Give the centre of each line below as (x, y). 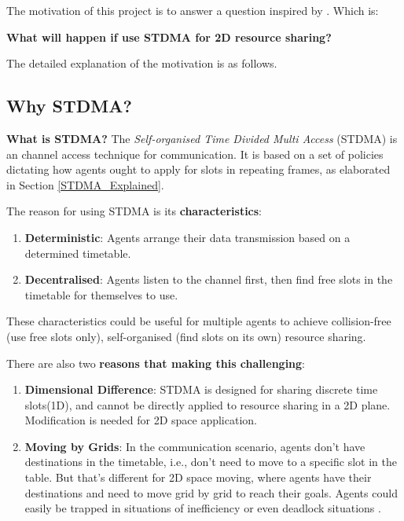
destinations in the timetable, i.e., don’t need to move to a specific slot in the (211, 462)
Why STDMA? (69, 106)
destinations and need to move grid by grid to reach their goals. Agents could (211, 492)
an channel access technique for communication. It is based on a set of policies (195, 154)
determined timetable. (78, 253)
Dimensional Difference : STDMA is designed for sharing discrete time (201, 389)
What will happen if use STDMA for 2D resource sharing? (169, 37)
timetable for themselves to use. (101, 294)
